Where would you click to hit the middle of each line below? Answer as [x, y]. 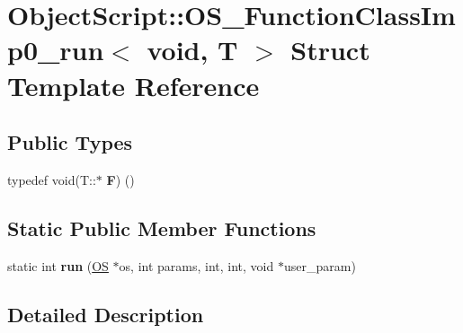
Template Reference [134, 85]
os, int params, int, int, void [196, 265]
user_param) [320, 265]
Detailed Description [106, 314]
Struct [330, 50]
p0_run [56, 50]
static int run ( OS [58, 265]
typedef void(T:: [52, 179]
